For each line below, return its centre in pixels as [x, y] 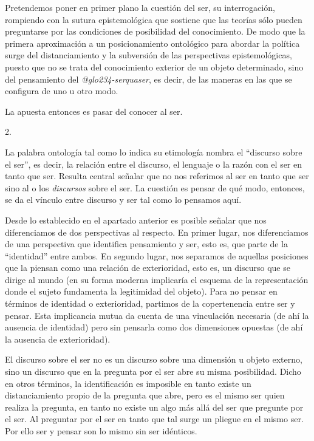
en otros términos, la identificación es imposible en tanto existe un [128, 383]
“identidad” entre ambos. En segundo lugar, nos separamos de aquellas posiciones [157, 255]
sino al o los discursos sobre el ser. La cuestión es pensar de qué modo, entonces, [155, 187]
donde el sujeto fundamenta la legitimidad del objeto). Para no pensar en [141, 291]
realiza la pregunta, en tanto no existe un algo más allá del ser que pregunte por [154, 407]
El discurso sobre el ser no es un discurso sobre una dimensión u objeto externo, [154, 359]
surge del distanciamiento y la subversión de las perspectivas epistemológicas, [148, 55]
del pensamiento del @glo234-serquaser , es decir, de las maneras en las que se [148, 79]
